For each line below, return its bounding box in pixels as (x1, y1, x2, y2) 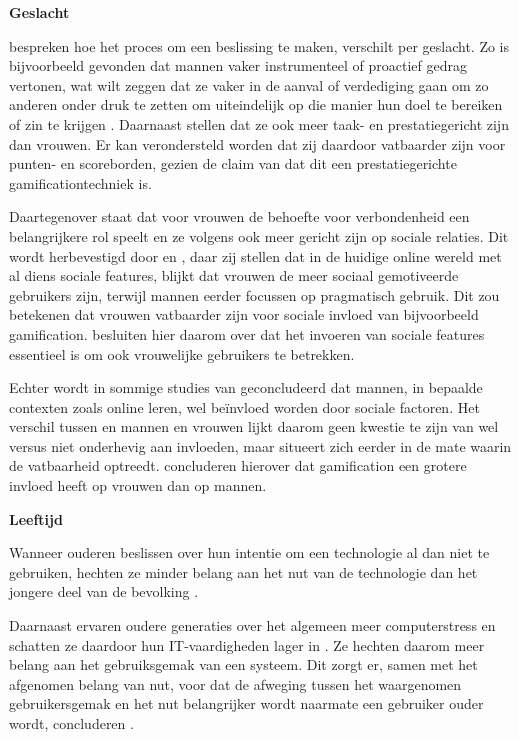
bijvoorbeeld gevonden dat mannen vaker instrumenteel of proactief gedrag (9, 55, 468, 76)
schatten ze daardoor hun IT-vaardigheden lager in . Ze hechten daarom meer (9, 634, 485, 655)
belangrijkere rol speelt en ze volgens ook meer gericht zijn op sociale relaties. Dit (9, 225, 509, 246)
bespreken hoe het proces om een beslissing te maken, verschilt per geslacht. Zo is (9, 35, 510, 56)
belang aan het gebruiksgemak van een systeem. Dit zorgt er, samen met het (9, 654, 478, 675)
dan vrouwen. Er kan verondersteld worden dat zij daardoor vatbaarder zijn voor (9, 133, 506, 154)
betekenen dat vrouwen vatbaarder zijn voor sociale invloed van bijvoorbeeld (9, 304, 479, 325)
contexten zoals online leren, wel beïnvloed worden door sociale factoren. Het (9, 396, 480, 417)
